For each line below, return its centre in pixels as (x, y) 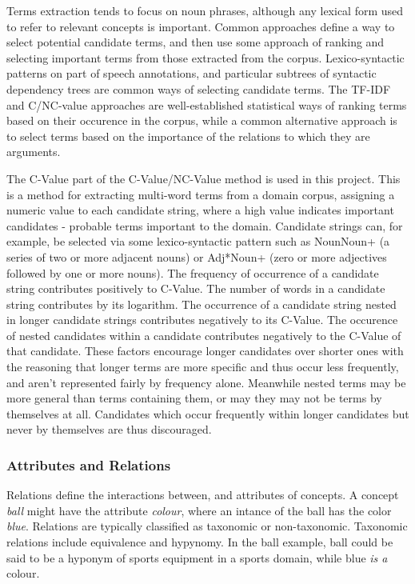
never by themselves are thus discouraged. (109, 429)
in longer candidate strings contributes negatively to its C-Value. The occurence (202, 320)
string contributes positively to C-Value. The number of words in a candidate (196, 288)
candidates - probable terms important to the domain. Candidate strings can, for (205, 225)
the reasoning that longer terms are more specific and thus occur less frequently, (203, 367)
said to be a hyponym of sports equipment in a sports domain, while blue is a (197, 557)
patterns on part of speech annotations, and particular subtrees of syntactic (192, 73)
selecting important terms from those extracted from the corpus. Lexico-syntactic (206, 57)
